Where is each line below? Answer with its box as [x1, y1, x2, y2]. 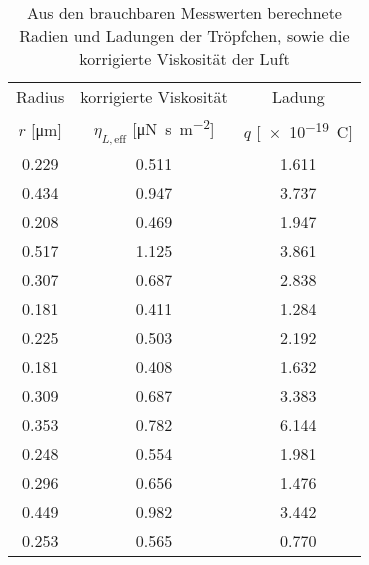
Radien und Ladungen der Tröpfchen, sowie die [19, 24, 350, 47]
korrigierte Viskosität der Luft [79, 47, 290, 70]
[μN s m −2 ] [132, 114, 215, 141]
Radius [16, 85, 65, 108]
